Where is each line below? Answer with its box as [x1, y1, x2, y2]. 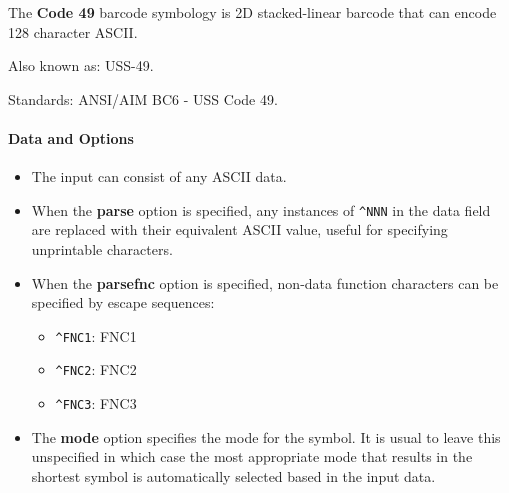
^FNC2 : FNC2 [55, 359, 137, 380]
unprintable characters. [31, 239, 173, 260]
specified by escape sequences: [31, 292, 215, 313]
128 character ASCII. [8, 21, 138, 42]
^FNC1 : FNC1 [55, 325, 137, 346]
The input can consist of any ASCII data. [31, 166, 287, 187]
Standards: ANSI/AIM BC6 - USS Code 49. [8, 88, 278, 109]
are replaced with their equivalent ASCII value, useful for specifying [31, 219, 448, 240]
